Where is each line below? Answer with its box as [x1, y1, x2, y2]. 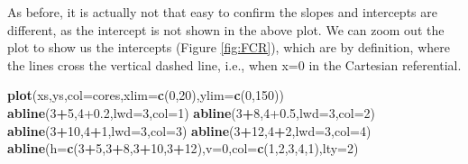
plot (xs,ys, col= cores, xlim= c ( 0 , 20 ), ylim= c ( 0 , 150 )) [7, 86, 284, 105]
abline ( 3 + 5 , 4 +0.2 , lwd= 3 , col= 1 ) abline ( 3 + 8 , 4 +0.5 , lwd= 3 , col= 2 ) [7, 103, 375, 122]
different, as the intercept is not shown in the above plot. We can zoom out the [7, 20, 445, 39]
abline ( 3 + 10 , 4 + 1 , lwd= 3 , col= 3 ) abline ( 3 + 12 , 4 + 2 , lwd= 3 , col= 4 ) [7, 121, 372, 140]
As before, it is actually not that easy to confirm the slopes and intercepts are [7, 3, 437, 21]
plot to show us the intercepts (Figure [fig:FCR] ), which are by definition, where [7, 38, 450, 57]
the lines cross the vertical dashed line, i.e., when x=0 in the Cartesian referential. [7, 55, 462, 74]
